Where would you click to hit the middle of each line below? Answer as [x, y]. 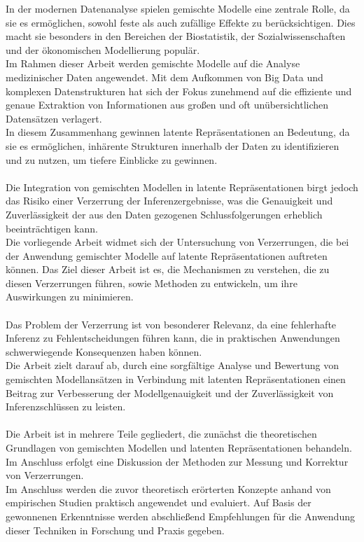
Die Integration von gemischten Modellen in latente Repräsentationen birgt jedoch [182, 187]
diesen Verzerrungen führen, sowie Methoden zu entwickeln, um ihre [152, 283]
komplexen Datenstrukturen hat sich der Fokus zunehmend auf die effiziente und [179, 91]
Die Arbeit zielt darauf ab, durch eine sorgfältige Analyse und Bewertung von [172, 365]
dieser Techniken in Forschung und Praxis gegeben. [115, 530]
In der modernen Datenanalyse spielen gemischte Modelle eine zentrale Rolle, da [178, 8]
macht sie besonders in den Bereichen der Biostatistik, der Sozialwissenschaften [176, 36]
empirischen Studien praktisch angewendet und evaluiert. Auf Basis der [159, 502]
